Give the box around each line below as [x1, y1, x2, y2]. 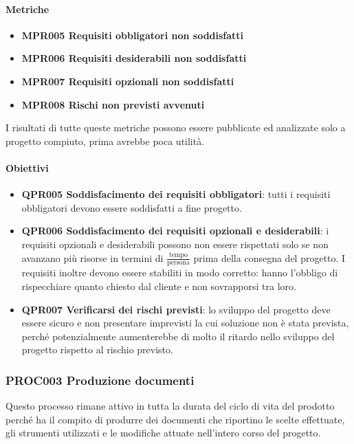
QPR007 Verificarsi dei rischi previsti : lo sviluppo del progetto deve [21, 302, 331, 316]
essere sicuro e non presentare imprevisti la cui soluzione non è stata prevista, [21, 315, 349, 330]
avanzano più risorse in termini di [21, 250, 164, 265]
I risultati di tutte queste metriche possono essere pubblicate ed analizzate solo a [5, 120, 346, 135]
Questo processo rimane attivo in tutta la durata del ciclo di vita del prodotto [5, 399, 335, 413]
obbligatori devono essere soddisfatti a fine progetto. [21, 200, 242, 214]
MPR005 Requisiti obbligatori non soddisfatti [21, 27, 244, 42]
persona [167, 259, 190, 267]
